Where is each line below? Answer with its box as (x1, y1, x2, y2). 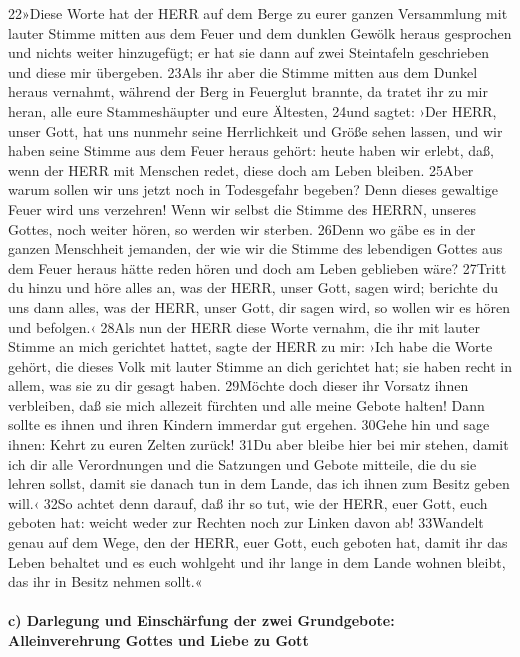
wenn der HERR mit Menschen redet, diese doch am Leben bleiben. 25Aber (8, 159, 474, 180)
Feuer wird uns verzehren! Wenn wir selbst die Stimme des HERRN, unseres (8, 198, 477, 219)
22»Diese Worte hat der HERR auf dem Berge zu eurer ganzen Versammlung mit (8, 3, 508, 23)
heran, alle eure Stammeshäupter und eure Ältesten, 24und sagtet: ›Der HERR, (8, 100, 497, 121)
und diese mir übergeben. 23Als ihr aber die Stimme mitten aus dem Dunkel (8, 61, 478, 82)
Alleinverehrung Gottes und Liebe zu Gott (8, 630, 309, 650)
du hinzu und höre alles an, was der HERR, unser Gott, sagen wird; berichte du (8, 277, 499, 298)
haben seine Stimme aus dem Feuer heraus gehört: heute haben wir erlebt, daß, (8, 140, 494, 161)
